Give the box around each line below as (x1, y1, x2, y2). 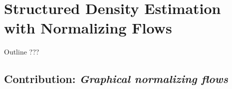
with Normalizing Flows (4, 17, 172, 38)
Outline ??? (4, 46, 39, 57)
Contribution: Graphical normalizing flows (4, 71, 228, 86)
